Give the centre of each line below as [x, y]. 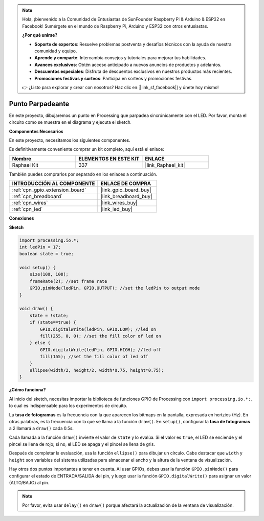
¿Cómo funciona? [27, 390]
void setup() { [37, 268]
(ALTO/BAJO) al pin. [29, 483]
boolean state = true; [46, 254]
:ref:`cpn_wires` [30, 203]
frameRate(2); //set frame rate [68, 281]
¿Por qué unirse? [40, 35]
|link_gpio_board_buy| [126, 190]
